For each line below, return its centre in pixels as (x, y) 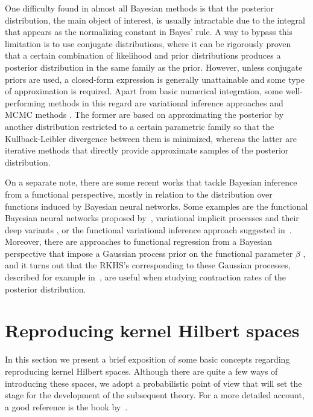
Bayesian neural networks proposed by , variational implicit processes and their (152, 218)
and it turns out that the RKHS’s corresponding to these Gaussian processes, (148, 265)
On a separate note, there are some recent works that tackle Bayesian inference (151, 182)
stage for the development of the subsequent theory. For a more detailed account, (155, 395)
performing (25, 102)
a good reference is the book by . (66, 406)
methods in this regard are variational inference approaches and (166, 102)
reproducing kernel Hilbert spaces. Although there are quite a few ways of (141, 371)
